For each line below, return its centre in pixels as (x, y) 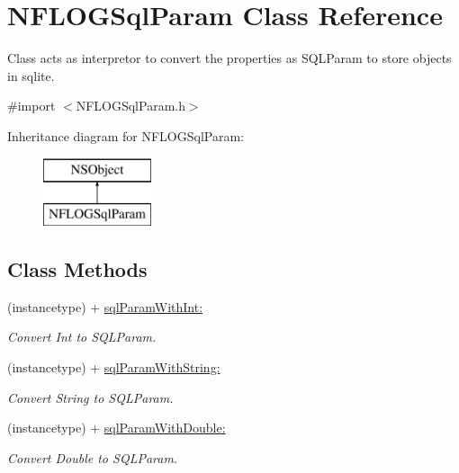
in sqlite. (31, 75)
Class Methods (77, 269)
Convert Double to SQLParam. (93, 457)
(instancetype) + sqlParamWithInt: (105, 306)
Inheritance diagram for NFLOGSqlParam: (126, 135)
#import (31, 106)
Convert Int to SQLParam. (82, 337)
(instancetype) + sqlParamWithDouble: (117, 428)
